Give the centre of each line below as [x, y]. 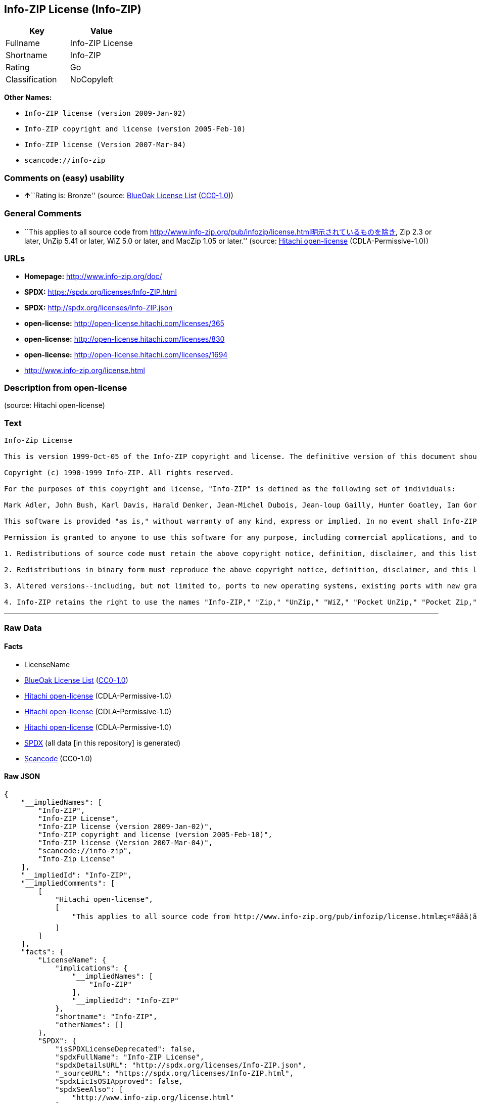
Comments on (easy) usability [64, 178]
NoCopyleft [92, 80]
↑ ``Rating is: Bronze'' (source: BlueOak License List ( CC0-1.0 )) [129, 196]
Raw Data [23, 628]
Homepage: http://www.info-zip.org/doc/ [93, 276]
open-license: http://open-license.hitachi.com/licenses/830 [125, 339]
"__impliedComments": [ [68, 883]
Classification [31, 80]
